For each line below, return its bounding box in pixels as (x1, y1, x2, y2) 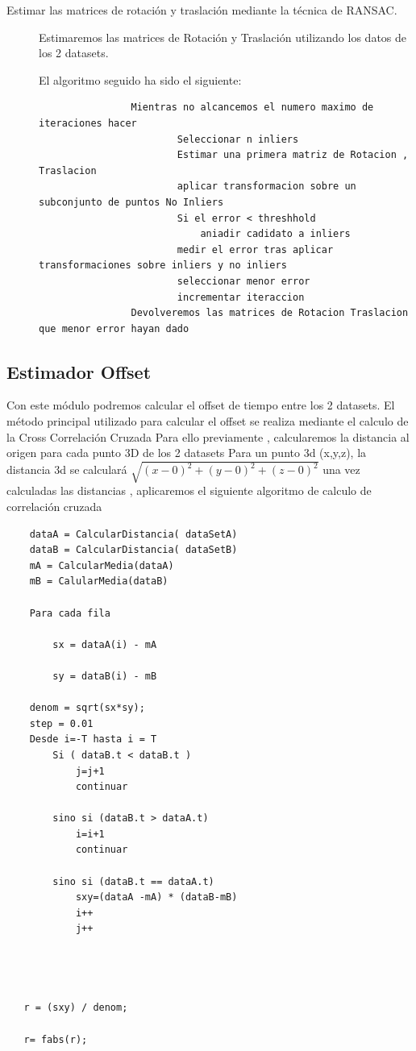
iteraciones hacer (39, 117, 137, 129)
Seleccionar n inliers (177, 133, 299, 145)
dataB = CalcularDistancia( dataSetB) (29, 544, 238, 556)
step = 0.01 (29, 717, 94, 729)
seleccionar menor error (177, 275, 310, 287)
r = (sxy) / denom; (23, 1002, 128, 1014)
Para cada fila (29, 607, 110, 619)
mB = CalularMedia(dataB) (29, 575, 168, 588)
